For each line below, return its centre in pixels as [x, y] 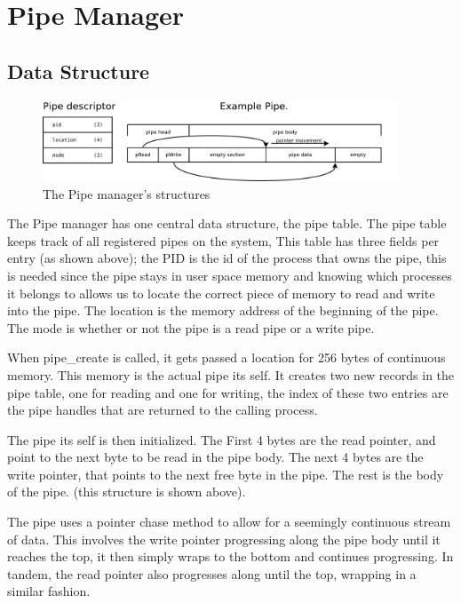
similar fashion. [49, 591]
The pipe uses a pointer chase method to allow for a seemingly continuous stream [229, 522]
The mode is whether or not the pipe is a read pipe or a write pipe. [191, 327]
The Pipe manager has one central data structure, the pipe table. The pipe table [227, 223]
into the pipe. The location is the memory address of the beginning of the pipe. [223, 310]
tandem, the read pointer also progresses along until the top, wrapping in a [212, 573]
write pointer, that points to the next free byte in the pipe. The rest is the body [226, 474]
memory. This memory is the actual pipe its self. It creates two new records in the [231, 374]
